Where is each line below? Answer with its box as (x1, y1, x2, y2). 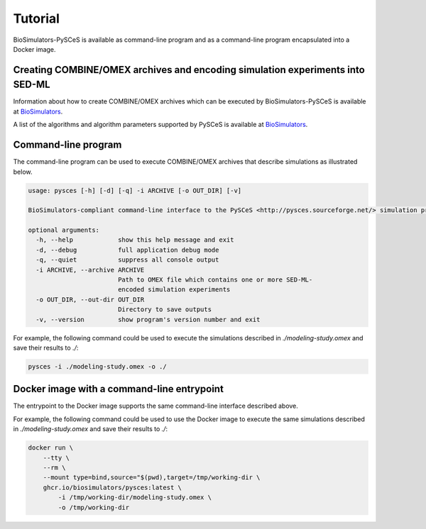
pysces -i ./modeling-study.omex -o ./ (28, 362, 167, 370)
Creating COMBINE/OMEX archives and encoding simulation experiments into (13, 64, 365, 76)
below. (13, 167, 33, 176)
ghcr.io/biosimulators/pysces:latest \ (43, 483, 182, 491)
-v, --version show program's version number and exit (35, 316, 261, 323)
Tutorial (13, 11, 60, 26)
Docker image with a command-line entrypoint (13, 383, 224, 395)
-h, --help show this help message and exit (35, 236, 234, 244)
